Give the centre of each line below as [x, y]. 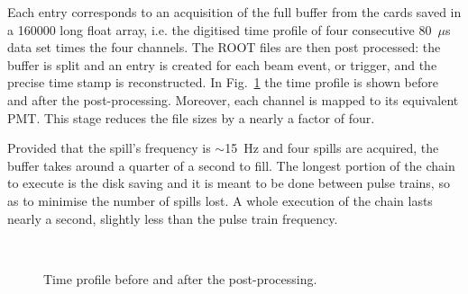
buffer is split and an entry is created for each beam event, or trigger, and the [222, 64]
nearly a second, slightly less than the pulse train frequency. [173, 218]
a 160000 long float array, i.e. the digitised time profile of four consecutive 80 [220, 29]
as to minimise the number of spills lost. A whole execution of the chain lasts [220, 200]
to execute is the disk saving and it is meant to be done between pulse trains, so [229, 183]
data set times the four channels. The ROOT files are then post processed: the [224, 47]
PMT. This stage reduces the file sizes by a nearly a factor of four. [191, 117]
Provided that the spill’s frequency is [109, 148]
